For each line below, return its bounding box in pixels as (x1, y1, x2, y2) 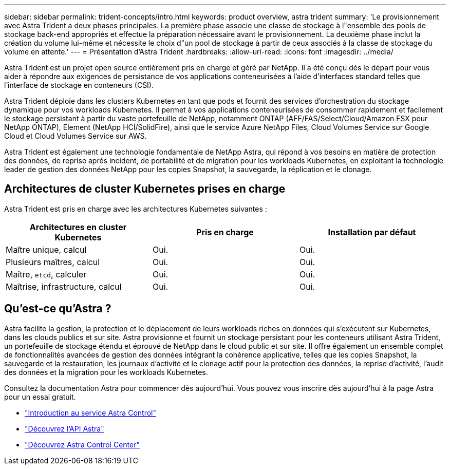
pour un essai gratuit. (4, 392, 76, 401)
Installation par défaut (328, 227, 416, 237)
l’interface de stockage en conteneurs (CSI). (4, 81, 154, 89)
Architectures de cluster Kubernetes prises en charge (4, 182, 286, 196)
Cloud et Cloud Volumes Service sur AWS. (4, 132, 147, 140)
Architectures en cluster (29, 221, 127, 232)
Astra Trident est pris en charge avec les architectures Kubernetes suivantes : (4, 204, 267, 213)
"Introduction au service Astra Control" (25, 408, 156, 417)
